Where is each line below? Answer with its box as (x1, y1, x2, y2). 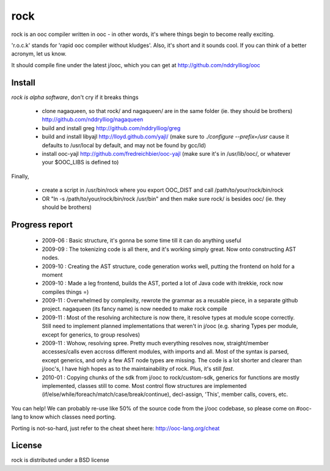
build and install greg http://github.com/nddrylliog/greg (42, 124, 181, 131)
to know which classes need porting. (23, 413, 116, 421)
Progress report (11, 219, 73, 230)
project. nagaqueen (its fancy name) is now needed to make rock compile (42, 305, 227, 313)
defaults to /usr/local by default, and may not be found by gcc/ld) (42, 141, 206, 149)
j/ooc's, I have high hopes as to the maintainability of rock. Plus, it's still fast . (42, 365, 235, 373)
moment (42, 271, 63, 278)
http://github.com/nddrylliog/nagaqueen (42, 116, 144, 123)
